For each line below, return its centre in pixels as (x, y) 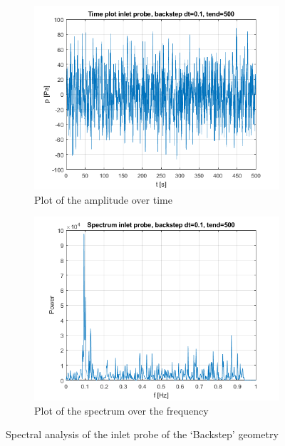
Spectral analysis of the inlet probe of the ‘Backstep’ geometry (142, 434)
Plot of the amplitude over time (103, 199)
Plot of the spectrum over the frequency (121, 410)
